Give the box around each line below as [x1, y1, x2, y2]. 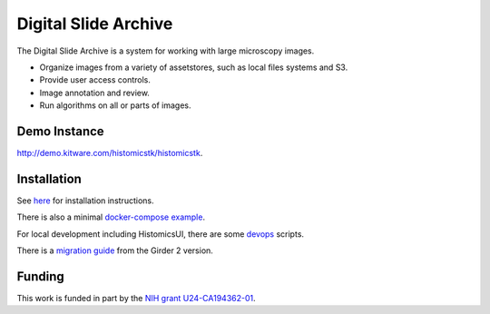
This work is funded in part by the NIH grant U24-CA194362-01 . [16, 293, 256, 303]
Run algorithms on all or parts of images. [39, 100, 191, 111]
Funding [16, 269, 65, 284]
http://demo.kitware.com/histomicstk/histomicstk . [16, 148, 203, 159]
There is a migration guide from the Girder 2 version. [16, 245, 213, 256]
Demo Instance [16, 123, 104, 139]
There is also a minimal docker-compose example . [16, 211, 206, 222]
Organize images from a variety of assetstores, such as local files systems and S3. [39, 62, 348, 73]
